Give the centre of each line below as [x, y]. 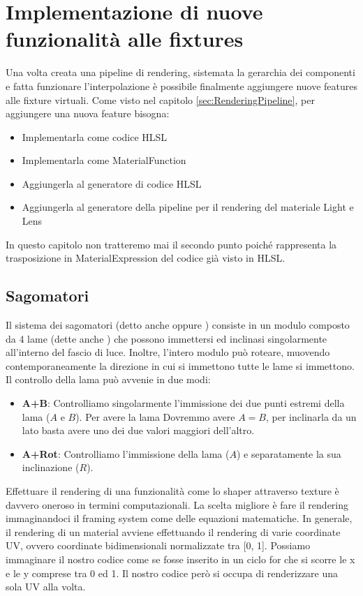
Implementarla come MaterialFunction [104, 160]
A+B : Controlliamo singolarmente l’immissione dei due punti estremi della [183, 403]
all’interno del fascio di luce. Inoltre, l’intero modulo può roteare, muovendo [168, 352]
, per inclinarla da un [311, 416]
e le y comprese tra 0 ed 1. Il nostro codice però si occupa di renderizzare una [172, 573]
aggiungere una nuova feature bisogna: [88, 113]
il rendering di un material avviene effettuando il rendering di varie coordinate [173, 531]
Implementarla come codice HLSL [95, 136]
